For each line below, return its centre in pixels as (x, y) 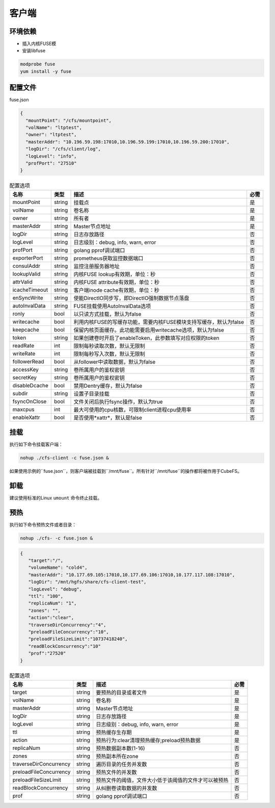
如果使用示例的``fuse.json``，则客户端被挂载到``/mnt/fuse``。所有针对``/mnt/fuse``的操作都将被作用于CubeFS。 (126, 471)
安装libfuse (34, 50)
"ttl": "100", (46, 596)
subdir (20, 393)
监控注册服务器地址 (97, 266)
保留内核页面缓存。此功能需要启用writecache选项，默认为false (149, 330)
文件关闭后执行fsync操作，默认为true (118, 401)
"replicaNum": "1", (52, 603)
